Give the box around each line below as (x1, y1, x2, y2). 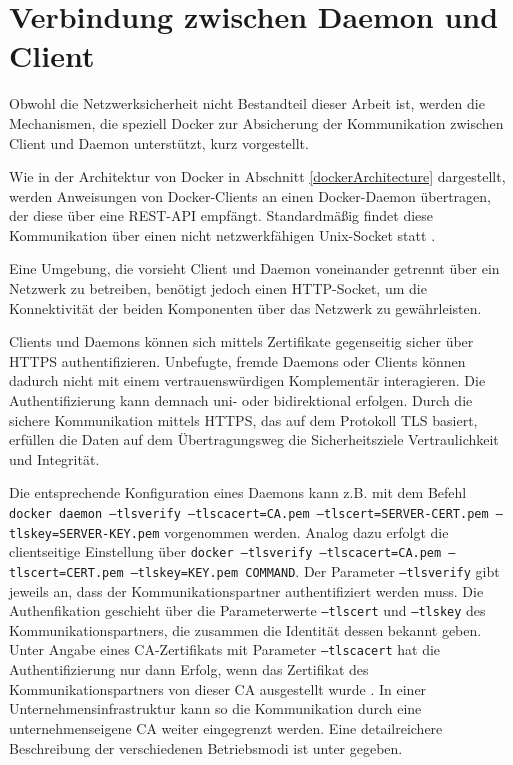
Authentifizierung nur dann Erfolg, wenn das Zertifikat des (9, 659, 369, 680)
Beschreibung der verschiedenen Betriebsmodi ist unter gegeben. (9, 737, 403, 758)
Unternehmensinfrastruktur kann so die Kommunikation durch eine (9, 698, 422, 719)
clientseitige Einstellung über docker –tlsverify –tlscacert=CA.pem (9, 541, 442, 562)
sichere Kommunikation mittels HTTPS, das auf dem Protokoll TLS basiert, (9, 409, 478, 430)
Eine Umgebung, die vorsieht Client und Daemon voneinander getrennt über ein (9, 258, 500, 279)
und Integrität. (9, 448, 100, 469)
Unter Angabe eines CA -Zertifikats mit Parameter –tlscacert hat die (9, 639, 441, 660)
